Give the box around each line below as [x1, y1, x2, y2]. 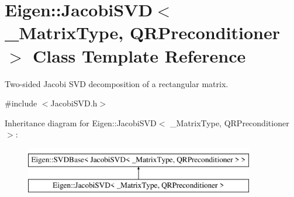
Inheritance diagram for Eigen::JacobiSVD [5, 116, 157, 129]
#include [5, 97, 37, 109]
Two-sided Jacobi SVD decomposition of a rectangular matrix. [5, 77, 229, 89]
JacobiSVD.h [50, 97, 98, 109]
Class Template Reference [33, 43, 246, 67]
